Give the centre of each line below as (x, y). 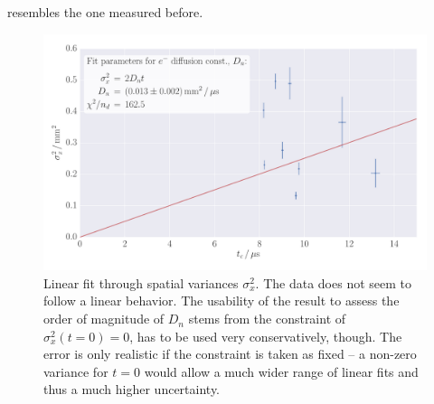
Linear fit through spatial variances (141, 282)
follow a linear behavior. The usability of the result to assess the (222, 301)
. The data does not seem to (334, 282)
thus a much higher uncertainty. (132, 389)
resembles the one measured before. (105, 12)
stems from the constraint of (267, 319)
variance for (76, 371)
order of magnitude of (104, 319)
